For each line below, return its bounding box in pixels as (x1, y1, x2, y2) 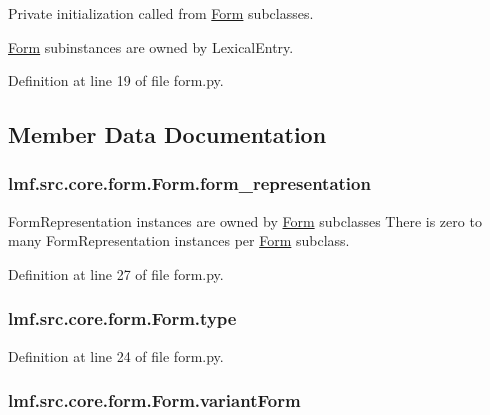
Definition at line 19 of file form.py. (8, 70, 224, 91)
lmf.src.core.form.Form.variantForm (8, 388, 301, 413)
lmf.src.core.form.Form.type (8, 306, 237, 331)
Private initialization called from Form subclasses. (8, 3, 314, 23)
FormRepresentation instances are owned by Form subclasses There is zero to (8, 210, 482, 231)
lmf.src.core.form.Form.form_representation (8, 171, 371, 196)
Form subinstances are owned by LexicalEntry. (8, 36, 294, 57)
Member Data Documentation (8, 119, 327, 150)
